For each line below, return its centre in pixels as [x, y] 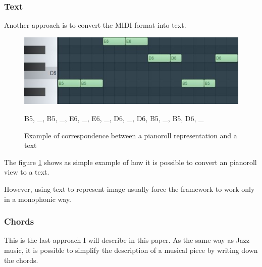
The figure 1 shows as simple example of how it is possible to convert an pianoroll [130, 162]
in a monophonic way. [38, 199]
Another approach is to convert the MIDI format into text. [95, 25]
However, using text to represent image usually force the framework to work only [129, 189]
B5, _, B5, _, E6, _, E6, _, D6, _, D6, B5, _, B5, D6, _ [114, 118]
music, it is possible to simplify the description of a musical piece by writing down [131, 250]
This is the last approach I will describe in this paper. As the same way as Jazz [127, 240]
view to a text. [27, 172]
